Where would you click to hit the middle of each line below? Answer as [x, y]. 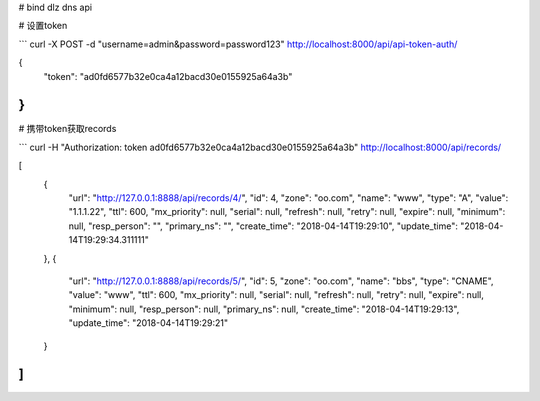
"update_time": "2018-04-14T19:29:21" [148, 323]
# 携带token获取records [67, 129]
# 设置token [43, 26]
